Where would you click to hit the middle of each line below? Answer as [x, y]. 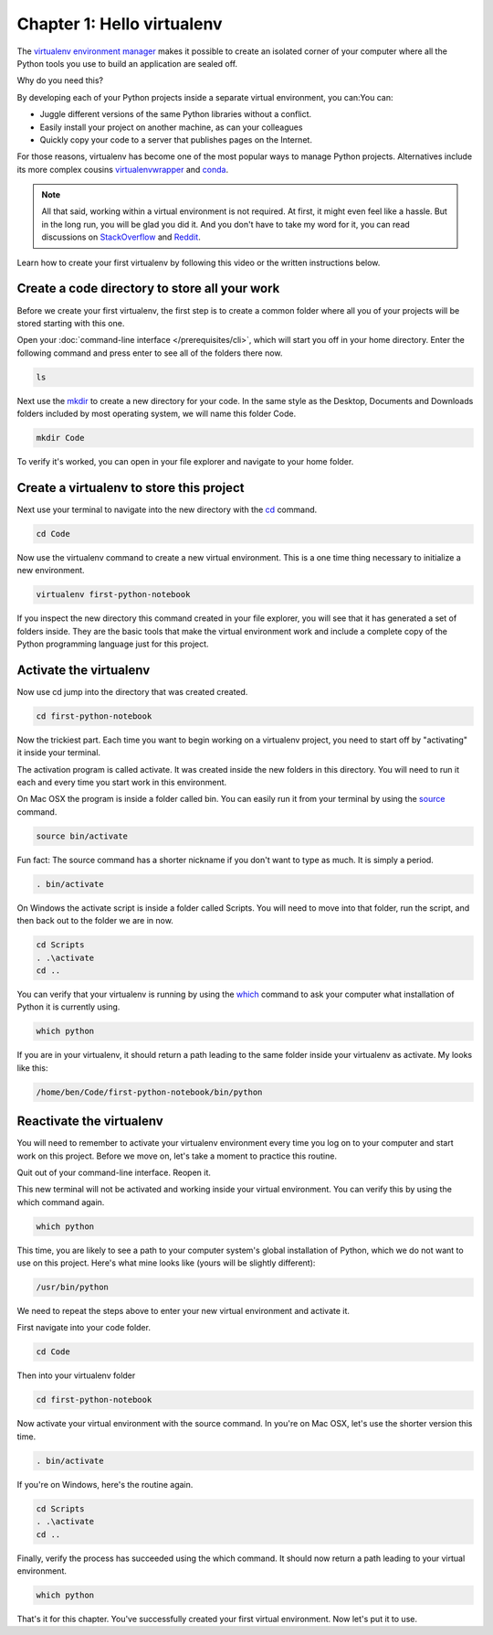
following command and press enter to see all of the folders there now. [150, 353]
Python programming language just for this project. [113, 644]
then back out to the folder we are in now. [95, 921]
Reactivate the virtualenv [90, 1122]
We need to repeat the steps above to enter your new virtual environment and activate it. [184, 1311]
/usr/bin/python [73, 1288]
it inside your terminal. [58, 753]
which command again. [61, 1202]
